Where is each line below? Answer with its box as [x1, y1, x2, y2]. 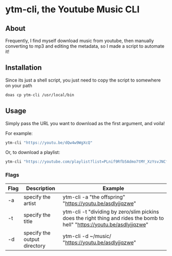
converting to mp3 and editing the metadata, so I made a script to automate [5, 43, 165, 49]
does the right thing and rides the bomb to [62, 214, 164, 222]
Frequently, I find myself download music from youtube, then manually [5, 37, 154, 44]
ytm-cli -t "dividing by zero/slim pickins [62, 208, 159, 215]
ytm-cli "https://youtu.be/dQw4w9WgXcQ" [5, 140, 93, 145]
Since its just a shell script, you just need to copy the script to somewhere [5, 77, 161, 83]
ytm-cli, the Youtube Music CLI [5, 4, 140, 15]
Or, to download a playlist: [5, 149, 60, 155]
